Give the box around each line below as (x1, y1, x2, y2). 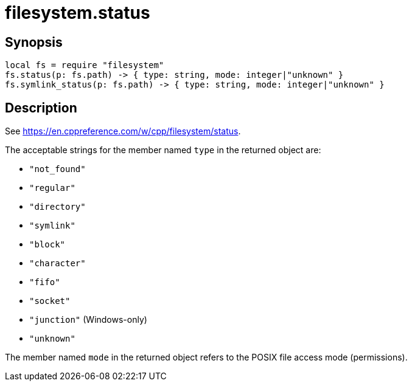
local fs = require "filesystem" (5, 60, 164, 71)
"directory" (29, 202, 86, 212)
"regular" (29, 183, 75, 193)
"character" (29, 258, 86, 269)
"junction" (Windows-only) (29, 314, 147, 325)
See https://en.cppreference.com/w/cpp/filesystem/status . (5, 126, 241, 137)
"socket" (29, 296, 71, 306)
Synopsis (5, 34, 63, 50)
